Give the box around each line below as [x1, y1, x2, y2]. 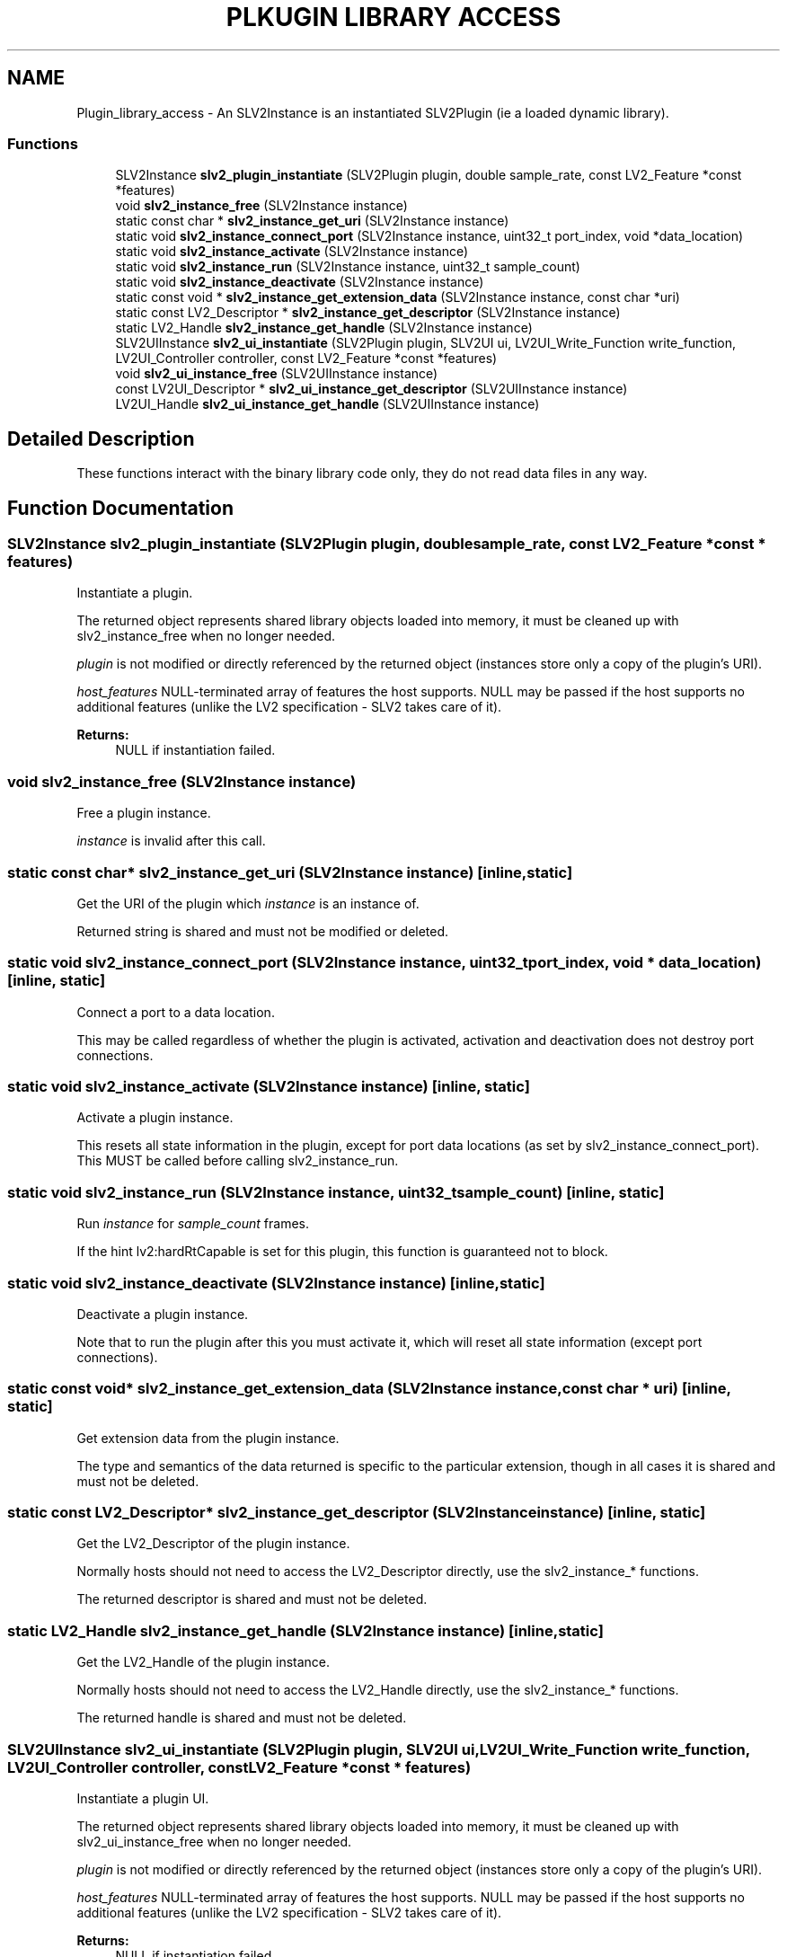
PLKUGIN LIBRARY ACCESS [225, 2, 562, 32]
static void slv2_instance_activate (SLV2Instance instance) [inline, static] [7, 1077, 530, 1096]
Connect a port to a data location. [76, 1004, 275, 1020]
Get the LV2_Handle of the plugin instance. [76, 1654, 331, 1670]
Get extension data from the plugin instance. [76, 1430, 340, 1446]
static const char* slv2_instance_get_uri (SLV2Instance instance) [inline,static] [7, 863, 573, 881]
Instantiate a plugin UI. [76, 1790, 209, 1806]
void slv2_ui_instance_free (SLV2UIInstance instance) [115, 366, 438, 382]
